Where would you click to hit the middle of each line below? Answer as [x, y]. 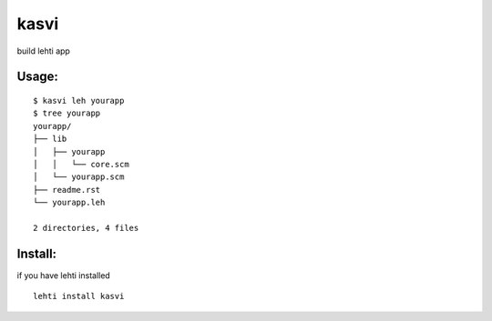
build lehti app [43, 51]
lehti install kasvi [79, 296]
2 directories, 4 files [86, 228]
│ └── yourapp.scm [79, 177]
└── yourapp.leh [69, 203]
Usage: [38, 77]
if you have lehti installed [64, 275]
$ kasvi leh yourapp [79, 100]
